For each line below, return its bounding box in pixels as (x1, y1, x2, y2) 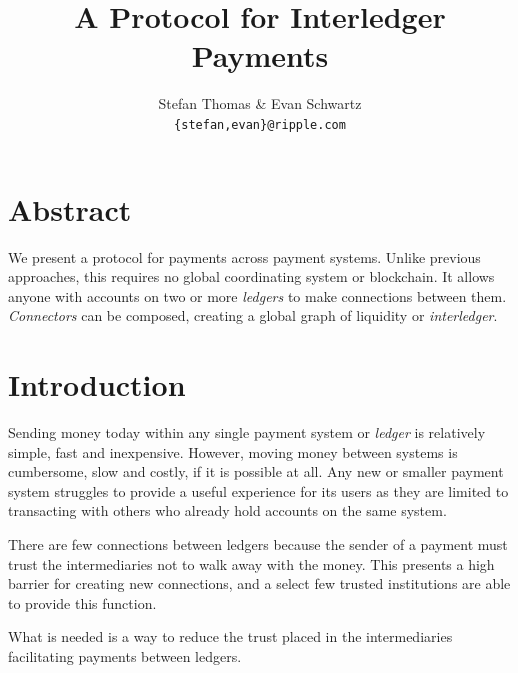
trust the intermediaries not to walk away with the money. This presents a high (8, 553, 495, 574)
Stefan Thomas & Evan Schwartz (158, 93, 362, 114)
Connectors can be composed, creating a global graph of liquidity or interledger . (8, 305, 498, 326)
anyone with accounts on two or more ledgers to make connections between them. (8, 285, 507, 306)
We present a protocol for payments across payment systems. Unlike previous (8, 246, 481, 267)
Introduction (8, 364, 186, 405)
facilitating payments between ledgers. (8, 645, 242, 666)
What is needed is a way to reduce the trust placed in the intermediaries (8, 626, 453, 647)
